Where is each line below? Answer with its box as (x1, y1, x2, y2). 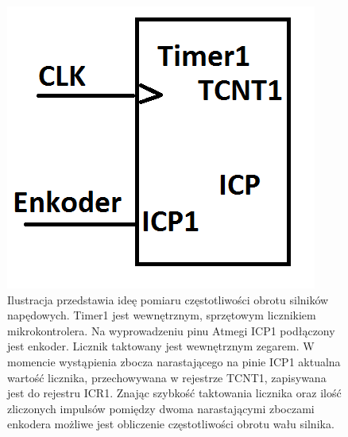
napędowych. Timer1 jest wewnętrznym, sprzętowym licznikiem (7, 307, 316, 323)
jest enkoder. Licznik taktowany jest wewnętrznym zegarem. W (7, 338, 315, 354)
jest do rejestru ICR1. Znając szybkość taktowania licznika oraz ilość (7, 385, 342, 401)
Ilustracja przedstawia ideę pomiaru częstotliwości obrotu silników (7, 291, 329, 307)
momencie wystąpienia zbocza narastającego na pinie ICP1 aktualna (7, 353, 341, 369)
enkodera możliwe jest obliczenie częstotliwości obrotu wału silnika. (7, 416, 334, 432)
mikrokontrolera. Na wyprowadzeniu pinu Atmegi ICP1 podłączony (7, 322, 335, 338)
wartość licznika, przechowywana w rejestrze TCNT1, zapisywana (7, 369, 327, 385)
